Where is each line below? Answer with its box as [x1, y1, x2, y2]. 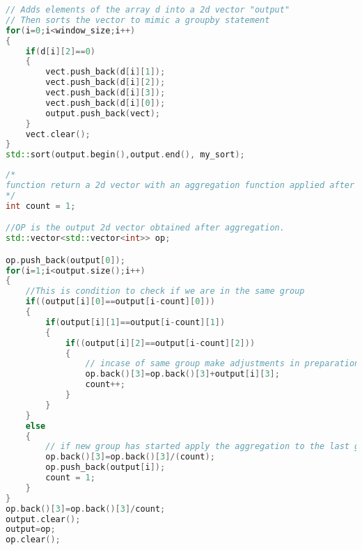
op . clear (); [6, 535, 61, 545]
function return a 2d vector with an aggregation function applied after [6, 180, 355, 190]
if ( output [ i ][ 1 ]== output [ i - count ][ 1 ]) [45, 317, 226, 327]
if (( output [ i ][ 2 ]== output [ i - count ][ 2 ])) [65, 338, 255, 348]
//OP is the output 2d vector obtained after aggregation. [6, 223, 285, 233]
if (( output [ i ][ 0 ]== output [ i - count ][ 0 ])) [25, 297, 215, 307]
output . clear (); [6, 514, 81, 524]
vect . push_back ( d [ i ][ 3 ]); [45, 88, 166, 97]
